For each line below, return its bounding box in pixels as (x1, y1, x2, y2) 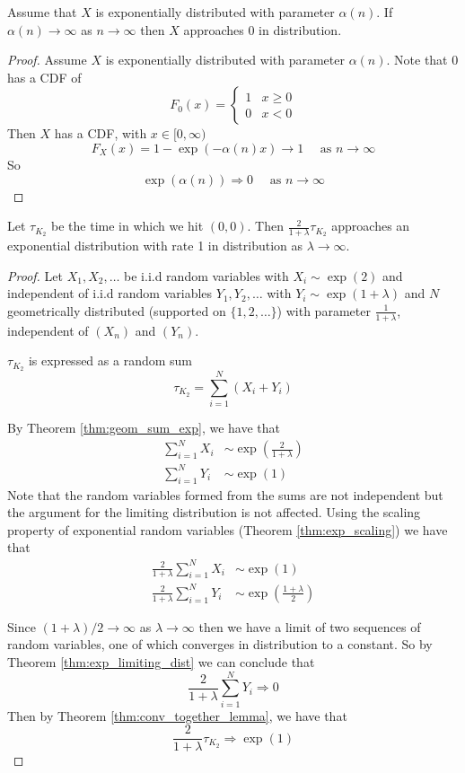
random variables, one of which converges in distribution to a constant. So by (7, 635, 433, 654)
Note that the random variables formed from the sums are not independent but (7, 485, 443, 504)
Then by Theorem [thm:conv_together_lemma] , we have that (7, 706, 347, 725)
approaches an (331, 216, 410, 235)
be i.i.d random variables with (124, 266, 289, 285)
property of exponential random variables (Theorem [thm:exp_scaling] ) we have (7, 520, 448, 539)
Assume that (7, 3, 77, 21)
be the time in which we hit (51, 216, 204, 235)
